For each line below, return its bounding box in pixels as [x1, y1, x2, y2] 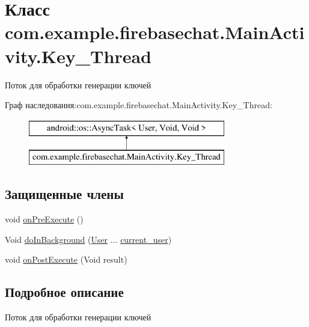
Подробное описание [5, 283, 124, 301]
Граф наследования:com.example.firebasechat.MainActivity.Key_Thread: [5, 99, 272, 111]
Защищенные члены [5, 185, 124, 203]
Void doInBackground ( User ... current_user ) [5, 233, 172, 245]
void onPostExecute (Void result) [5, 253, 127, 266]
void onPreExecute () [5, 213, 84, 225]
